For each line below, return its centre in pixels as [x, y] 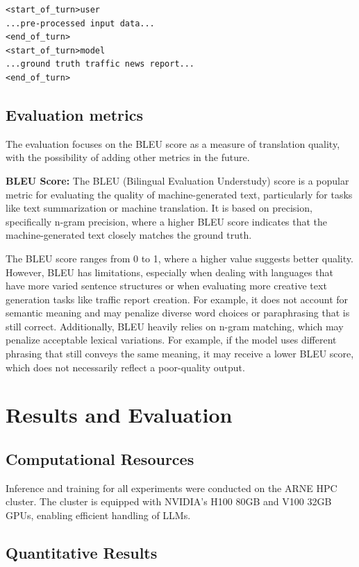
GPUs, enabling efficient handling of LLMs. [98, 515]
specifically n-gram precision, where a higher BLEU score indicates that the [167, 221]
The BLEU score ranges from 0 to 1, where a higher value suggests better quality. [179, 258]
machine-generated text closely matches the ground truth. [129, 235]
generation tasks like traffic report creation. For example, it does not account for [177, 299]
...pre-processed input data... [80, 23]
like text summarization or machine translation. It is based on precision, [159, 208]
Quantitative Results [82, 553]
